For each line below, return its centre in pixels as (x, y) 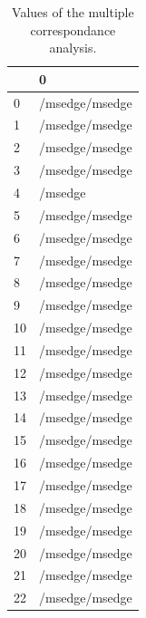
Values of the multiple (73, 12)
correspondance (73, 29)
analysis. (73, 48)
